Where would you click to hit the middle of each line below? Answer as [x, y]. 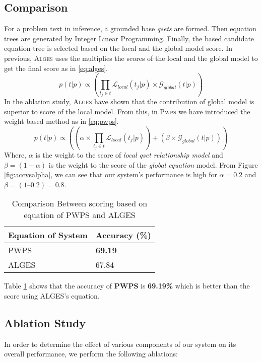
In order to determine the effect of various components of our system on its [120, 344]
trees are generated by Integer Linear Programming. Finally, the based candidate [129, 38]
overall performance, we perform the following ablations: [91, 354]
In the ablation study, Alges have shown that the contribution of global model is [129, 101]
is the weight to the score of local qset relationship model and [129, 155]
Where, [15, 155]
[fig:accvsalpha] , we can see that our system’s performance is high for [111, 174]
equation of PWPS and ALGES [80, 215]
